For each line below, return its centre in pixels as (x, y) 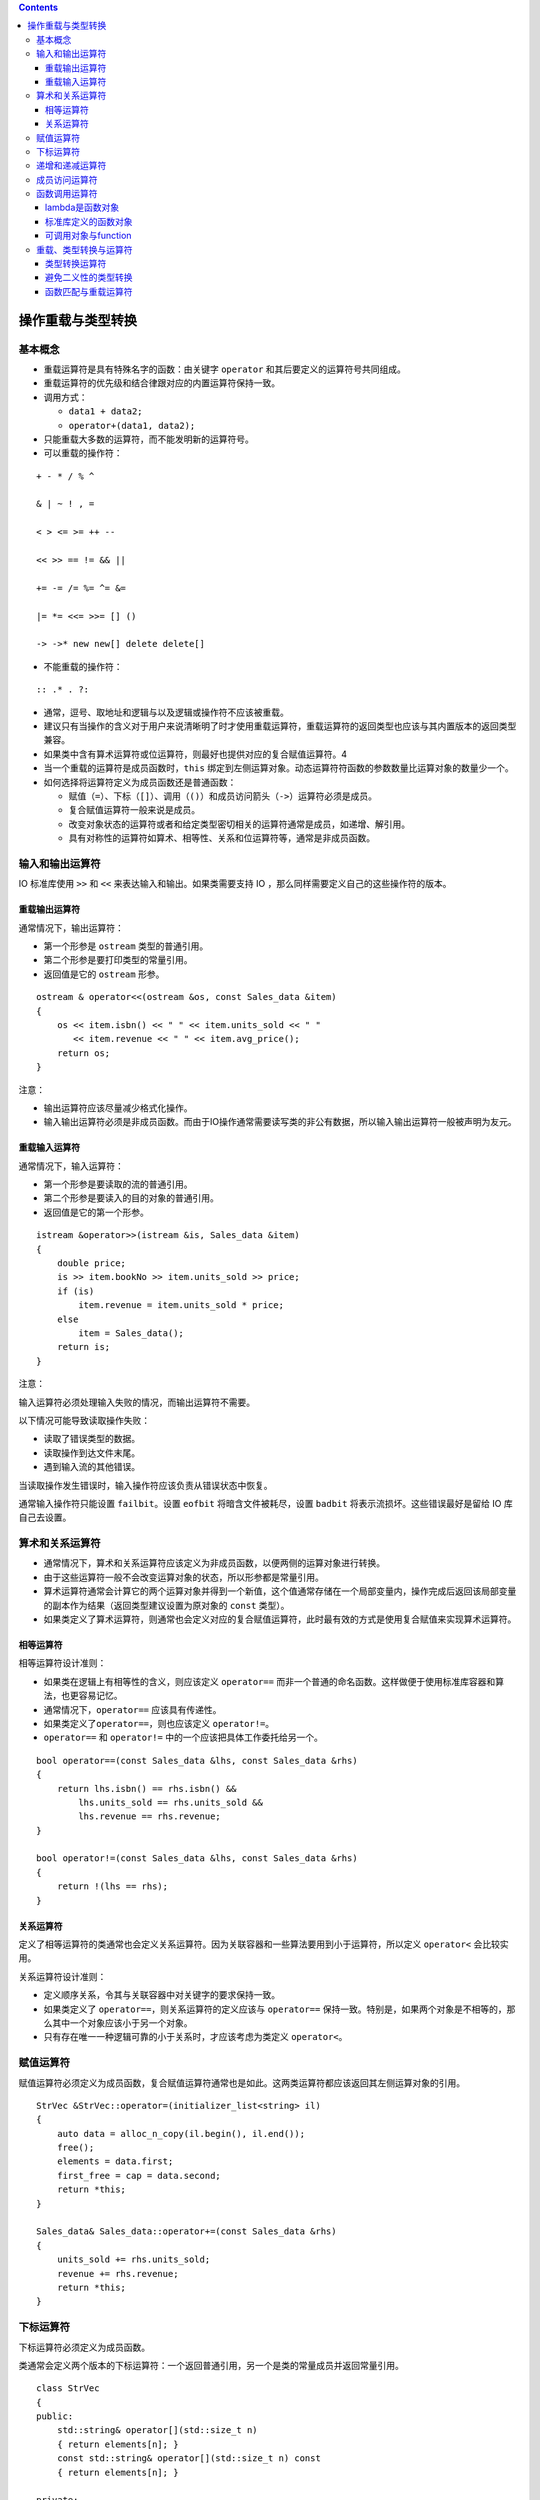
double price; (91, 1263)
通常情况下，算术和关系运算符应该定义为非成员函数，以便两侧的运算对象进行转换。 (214, 1563)
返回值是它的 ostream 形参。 (104, 974)
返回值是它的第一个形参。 (96, 1212)
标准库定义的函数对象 (89, 221)
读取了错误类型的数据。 (91, 1439)
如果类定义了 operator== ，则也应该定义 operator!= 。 (159, 1723)
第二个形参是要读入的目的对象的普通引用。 (131, 1198)
